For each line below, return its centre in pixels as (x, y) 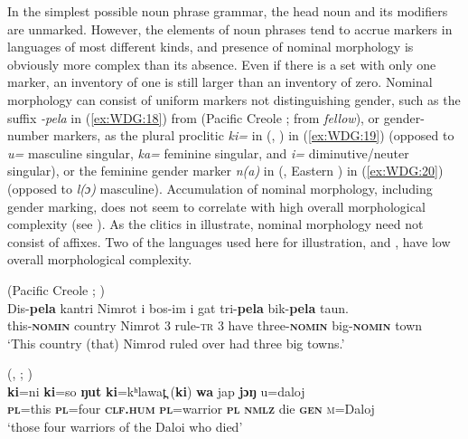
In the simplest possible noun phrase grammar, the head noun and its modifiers (228, 11)
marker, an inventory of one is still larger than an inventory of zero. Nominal (220, 82)
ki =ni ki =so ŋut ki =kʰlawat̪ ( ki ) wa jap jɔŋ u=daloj (156, 391)
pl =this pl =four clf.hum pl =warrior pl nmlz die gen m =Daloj (191, 409)
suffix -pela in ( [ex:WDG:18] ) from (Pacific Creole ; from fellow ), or (194, 117)
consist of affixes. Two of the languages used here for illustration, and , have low (229, 241)
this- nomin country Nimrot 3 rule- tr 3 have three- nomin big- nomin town (215, 325)
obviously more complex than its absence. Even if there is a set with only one (222, 64)
